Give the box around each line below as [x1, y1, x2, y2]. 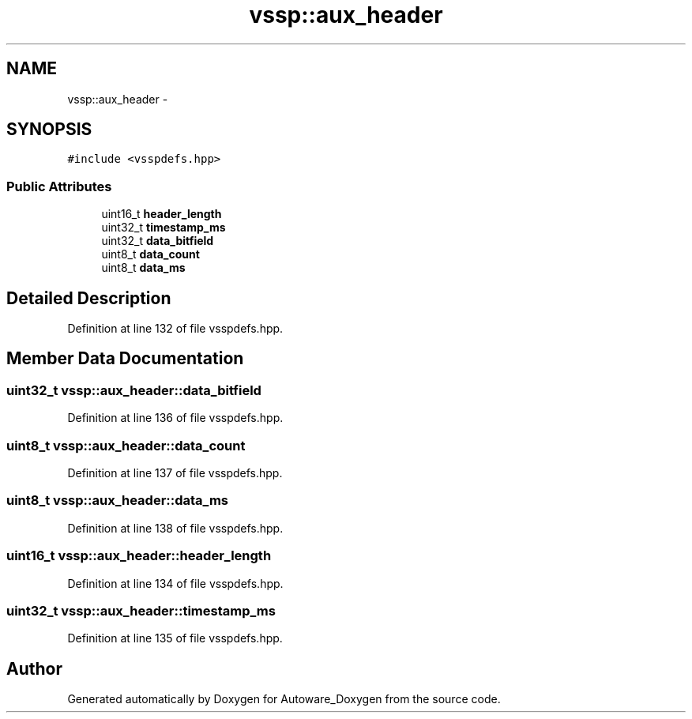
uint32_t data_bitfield [101, 234, 214, 248]
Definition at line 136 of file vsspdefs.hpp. [67, 411, 284, 425]
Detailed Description [6, 288, 171, 308]
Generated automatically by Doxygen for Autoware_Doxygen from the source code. [67, 692, 501, 706]
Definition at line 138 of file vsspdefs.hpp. [67, 521, 284, 535]
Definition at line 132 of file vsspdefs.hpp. [67, 322, 284, 336]
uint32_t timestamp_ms [101, 220, 226, 235]
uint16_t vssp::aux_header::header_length [6, 548, 272, 564]
